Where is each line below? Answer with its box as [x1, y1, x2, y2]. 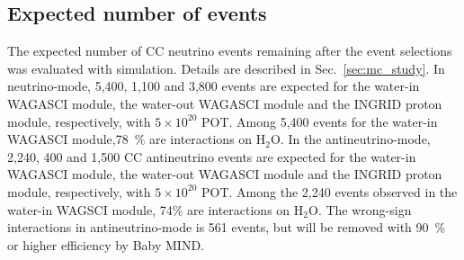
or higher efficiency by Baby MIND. [7, 235, 205, 254]
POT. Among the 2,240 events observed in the [201, 182, 458, 201]
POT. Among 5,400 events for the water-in [201, 112, 438, 130]
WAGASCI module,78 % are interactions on [7, 130, 253, 148]
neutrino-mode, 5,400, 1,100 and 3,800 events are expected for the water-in [7, 76, 420, 95]
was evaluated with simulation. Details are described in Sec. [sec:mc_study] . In [7, 58, 445, 77]
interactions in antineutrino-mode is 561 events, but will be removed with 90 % [7, 218, 446, 237]
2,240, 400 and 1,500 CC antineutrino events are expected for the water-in [7, 147, 416, 166]
